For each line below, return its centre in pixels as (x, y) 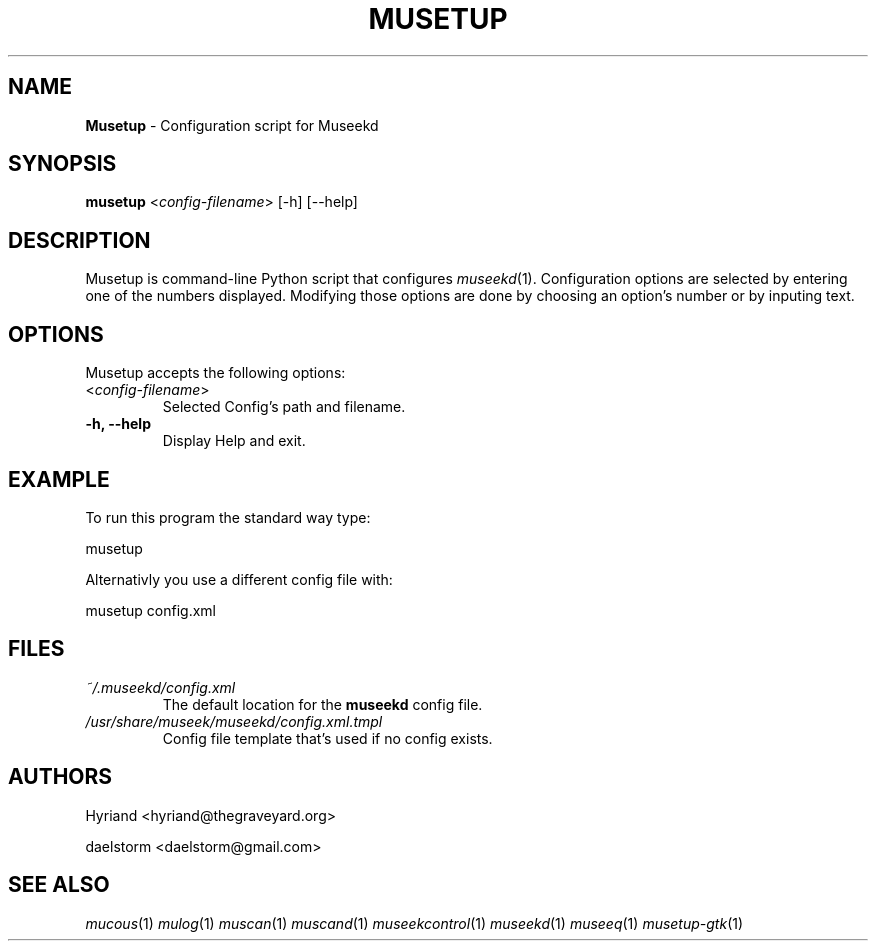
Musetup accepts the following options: (215, 373)
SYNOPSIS (62, 164)
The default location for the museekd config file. (322, 704)
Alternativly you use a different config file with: (239, 579)
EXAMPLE (59, 479)
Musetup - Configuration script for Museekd (232, 125)
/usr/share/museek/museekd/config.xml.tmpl (234, 721)
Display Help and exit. (234, 441)
